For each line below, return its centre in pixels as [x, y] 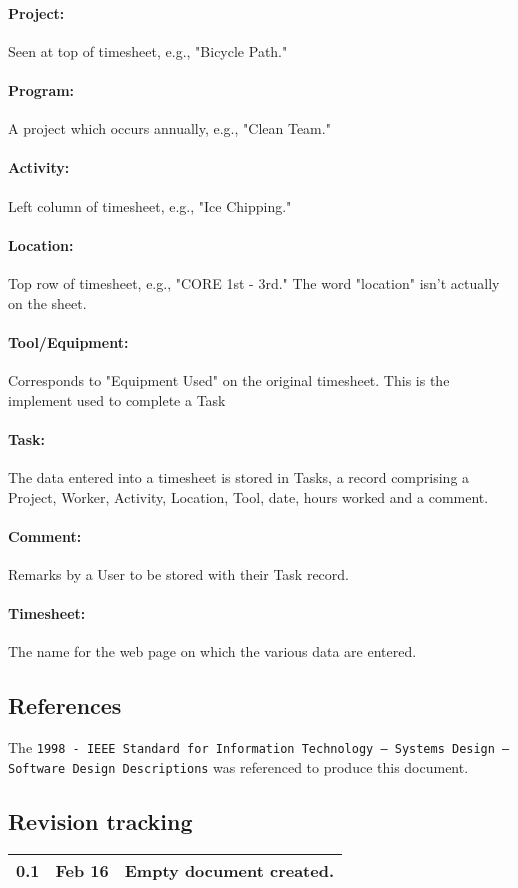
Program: [41, 89]
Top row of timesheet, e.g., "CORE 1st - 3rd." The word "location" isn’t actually [254, 282]
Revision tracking [100, 820]
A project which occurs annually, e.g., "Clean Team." [169, 128]
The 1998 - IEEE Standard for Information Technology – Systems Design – [259, 747]
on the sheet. [47, 302]
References [65, 705]
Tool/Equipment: [68, 341]
